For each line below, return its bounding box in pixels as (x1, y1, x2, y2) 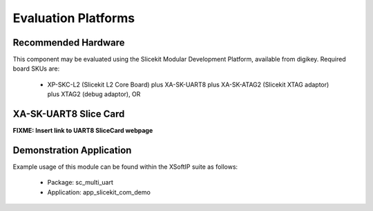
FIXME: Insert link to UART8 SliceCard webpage (12, 127, 153, 135)
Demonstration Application (12, 144, 132, 156)
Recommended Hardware (12, 37, 125, 48)
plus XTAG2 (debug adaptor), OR (47, 90, 141, 98)
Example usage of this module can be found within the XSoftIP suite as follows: (12, 163, 238, 171)
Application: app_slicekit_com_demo (47, 187, 151, 196)
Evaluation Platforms (12, 10, 135, 26)
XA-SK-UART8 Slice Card (12, 108, 125, 120)
